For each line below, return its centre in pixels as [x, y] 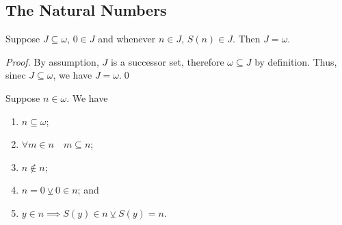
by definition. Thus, [296, 61]
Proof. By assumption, [52, 61]
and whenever [127, 39]
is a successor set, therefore [167, 61]
